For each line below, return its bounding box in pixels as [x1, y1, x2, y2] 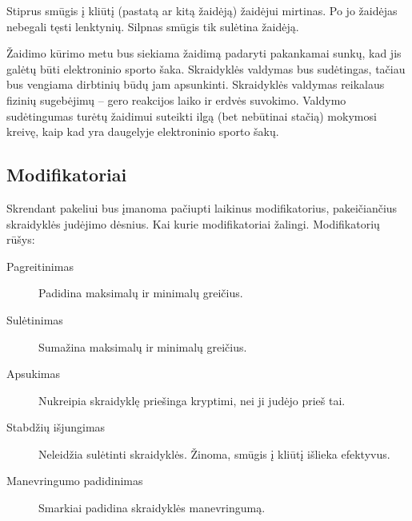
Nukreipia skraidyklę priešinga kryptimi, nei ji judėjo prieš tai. [38, 392, 346, 408]
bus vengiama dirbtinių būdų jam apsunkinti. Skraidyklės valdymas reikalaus [6, 76, 385, 93]
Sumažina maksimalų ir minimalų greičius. [38, 338, 247, 355]
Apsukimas [6, 365, 61, 382]
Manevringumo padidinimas [6, 472, 143, 489]
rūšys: [6, 231, 35, 248]
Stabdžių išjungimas [6, 419, 106, 435]
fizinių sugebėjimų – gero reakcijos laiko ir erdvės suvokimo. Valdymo [6, 91, 346, 108]
